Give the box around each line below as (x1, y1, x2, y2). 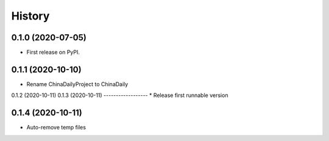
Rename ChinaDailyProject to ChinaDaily (26, 80, 129, 88)
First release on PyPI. (26, 49, 80, 56)
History (11, 9, 50, 23)
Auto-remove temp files (26, 124, 87, 131)
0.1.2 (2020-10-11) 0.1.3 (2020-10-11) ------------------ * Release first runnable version (11, 92, 228, 99)
